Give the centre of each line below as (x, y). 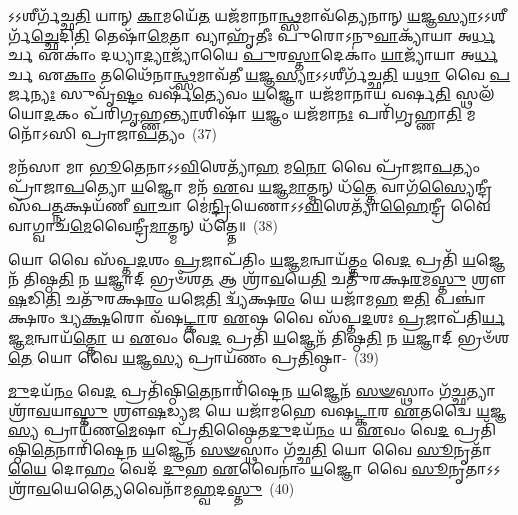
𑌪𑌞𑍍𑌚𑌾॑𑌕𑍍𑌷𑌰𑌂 (460, 297)
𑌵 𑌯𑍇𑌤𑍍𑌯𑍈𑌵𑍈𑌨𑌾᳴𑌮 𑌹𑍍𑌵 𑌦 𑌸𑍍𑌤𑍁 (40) (165, 488)
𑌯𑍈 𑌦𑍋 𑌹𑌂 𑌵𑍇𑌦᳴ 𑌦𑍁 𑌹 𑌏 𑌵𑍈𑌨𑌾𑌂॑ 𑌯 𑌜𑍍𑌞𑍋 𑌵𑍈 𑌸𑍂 (228, 468)
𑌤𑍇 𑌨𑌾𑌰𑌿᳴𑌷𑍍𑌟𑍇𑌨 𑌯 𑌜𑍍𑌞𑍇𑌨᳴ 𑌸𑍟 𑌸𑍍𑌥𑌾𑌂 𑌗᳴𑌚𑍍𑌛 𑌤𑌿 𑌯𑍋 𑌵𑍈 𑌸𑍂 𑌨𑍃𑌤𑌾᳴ (261, 448)
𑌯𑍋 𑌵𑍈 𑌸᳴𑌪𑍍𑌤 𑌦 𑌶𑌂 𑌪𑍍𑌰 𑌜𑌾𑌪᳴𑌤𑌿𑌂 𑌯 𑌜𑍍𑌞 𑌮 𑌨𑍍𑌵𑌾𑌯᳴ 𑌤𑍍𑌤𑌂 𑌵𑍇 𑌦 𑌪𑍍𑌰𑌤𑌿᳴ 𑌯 (242, 258)
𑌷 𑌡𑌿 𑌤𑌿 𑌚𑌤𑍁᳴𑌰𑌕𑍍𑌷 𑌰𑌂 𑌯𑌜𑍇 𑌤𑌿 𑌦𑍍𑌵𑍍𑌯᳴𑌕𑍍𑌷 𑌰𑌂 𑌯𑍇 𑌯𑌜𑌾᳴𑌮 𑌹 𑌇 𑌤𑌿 (219, 297)
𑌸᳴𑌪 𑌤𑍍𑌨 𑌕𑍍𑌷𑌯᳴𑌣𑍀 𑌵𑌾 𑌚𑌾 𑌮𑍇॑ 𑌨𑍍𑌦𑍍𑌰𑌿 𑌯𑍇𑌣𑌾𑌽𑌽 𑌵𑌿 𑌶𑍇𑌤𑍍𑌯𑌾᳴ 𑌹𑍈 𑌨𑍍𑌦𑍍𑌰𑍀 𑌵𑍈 (249, 205)
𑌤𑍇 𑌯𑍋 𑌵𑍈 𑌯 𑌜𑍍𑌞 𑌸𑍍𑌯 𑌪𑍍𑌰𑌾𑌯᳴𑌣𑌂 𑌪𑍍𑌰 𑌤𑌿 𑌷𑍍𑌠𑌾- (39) (193, 356)
